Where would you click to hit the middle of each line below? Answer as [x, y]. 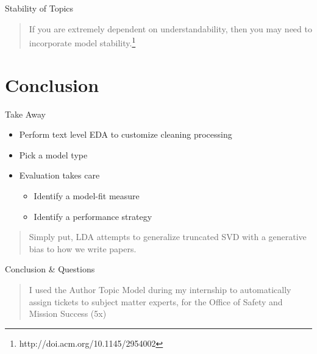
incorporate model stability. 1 [82, 42]
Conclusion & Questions [50, 269]
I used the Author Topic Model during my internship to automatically [160, 289]
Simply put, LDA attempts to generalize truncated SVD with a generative [168, 237]
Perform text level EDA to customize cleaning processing [126, 134]
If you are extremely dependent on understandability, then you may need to [170, 28]
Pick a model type [53, 154]
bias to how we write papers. [83, 248]
